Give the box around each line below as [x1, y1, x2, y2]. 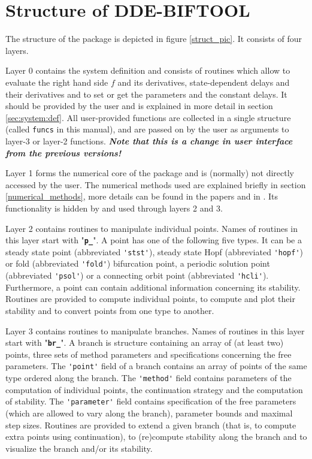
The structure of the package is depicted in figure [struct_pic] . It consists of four [5, 32, 302, 45]
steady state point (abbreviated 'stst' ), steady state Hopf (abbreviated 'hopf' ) [5, 245, 303, 258]
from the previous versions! [5, 146, 122, 159]
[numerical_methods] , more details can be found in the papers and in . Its [5, 190, 278, 203]
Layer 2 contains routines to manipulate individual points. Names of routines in [5, 222, 298, 234]
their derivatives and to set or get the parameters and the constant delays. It [5, 87, 287, 100]
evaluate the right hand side [5, 76, 108, 88]
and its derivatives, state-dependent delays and [117, 76, 290, 88]
